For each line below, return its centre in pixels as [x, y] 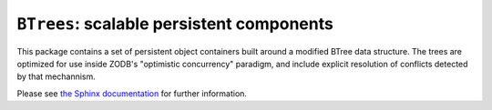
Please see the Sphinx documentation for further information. [132, 93]
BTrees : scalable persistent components [175, 24]
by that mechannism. [56, 76]
